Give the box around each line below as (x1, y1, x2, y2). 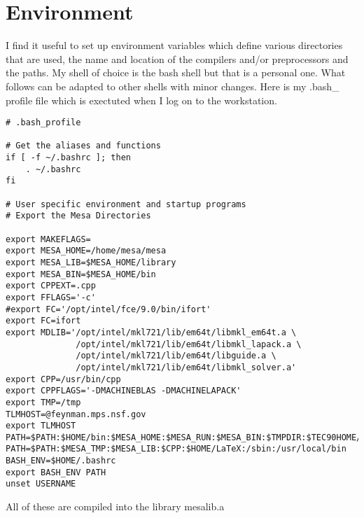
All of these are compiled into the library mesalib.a (6, 499, 225, 514)
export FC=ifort (6, 316, 81, 326)
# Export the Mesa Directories (6, 211, 151, 221)
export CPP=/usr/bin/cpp (6, 374, 121, 384)
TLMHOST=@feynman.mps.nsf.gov (6, 409, 146, 419)
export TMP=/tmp (6, 397, 81, 407)
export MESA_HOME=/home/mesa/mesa (6, 246, 167, 256)
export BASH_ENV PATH (6, 467, 106, 477)
